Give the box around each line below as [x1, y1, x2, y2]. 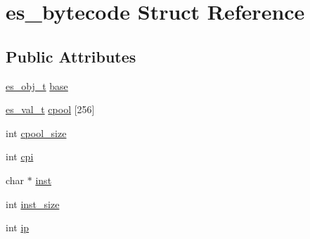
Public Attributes [6, 45, 136, 67]
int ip [6, 220, 30, 235]
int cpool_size [6, 125, 67, 140]
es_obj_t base [6, 78, 68, 93]
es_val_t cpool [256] [6, 102, 95, 117]
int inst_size [6, 196, 60, 211]
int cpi [6, 149, 34, 164]
